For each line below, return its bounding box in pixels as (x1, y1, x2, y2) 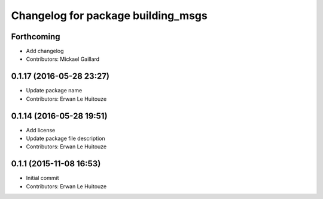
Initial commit (26, 175, 59, 182)
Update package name (26, 87, 83, 94)
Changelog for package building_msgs (11, 9, 208, 22)
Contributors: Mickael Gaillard (26, 55, 100, 63)
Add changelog (26, 48, 64, 55)
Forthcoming (11, 32, 60, 42)
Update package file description (26, 135, 105, 142)
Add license (26, 126, 56, 133)
